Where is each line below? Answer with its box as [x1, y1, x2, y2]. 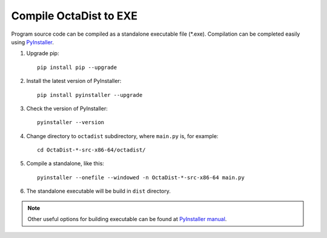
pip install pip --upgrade [37, 64, 117, 71]
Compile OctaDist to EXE [11, 9, 138, 22]
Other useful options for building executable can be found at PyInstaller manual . [27, 216, 227, 223]
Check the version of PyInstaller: [26, 105, 108, 112]
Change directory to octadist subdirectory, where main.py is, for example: [26, 132, 219, 139]
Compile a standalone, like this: [26, 160, 104, 167]
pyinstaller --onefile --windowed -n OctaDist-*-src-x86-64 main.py [37, 174, 245, 181]
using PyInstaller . [11, 38, 54, 45]
